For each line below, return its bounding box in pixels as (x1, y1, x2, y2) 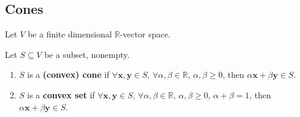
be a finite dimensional (27, 28, 112, 40)
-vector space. (120, 28, 171, 40)
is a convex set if (27, 88, 95, 101)
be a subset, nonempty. (44, 48, 130, 60)
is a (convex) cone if (27, 68, 109, 81)
